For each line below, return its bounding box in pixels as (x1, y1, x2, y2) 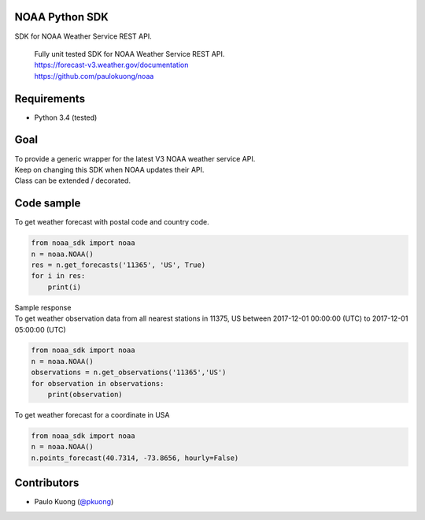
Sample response (14, 303, 72, 312)
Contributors (14, 477, 79, 490)
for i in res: (31, 272, 86, 280)
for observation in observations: (31, 379, 164, 388)
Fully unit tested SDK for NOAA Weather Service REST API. (34, 49, 225, 58)
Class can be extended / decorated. (14, 176, 131, 185)
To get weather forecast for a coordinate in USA (14, 410, 170, 420)
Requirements (14, 91, 86, 106)
